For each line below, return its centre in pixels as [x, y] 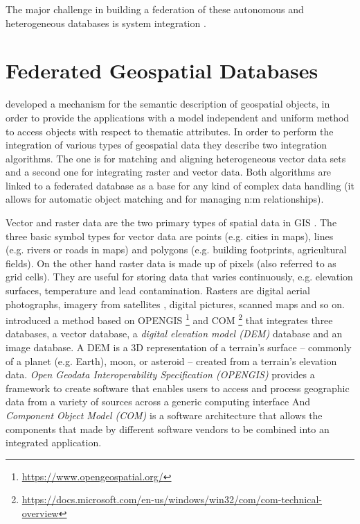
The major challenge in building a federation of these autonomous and [155, 9]
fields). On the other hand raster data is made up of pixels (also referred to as [171, 263]
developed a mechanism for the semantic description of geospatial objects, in [168, 104]
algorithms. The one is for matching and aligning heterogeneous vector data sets [176, 158]
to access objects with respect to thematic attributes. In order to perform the [170, 131]
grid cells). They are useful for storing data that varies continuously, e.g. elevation [179, 277]
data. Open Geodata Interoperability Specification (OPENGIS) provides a [160, 374]
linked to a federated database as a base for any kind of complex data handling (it [180, 185]
